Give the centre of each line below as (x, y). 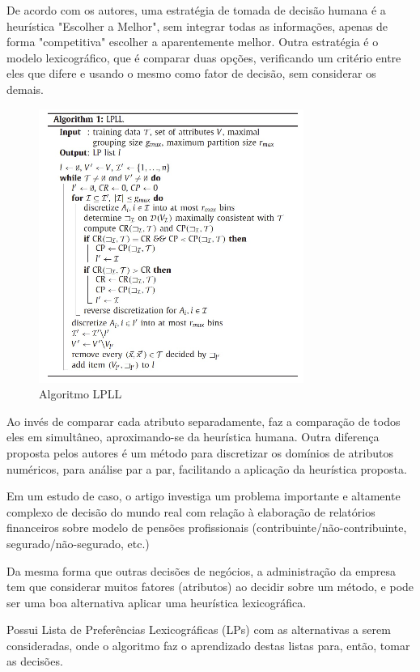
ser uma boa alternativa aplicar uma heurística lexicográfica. (157, 602)
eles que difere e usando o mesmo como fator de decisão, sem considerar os (191, 73)
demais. (25, 89)
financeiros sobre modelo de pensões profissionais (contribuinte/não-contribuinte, (207, 527)
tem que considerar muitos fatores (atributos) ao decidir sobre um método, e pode (210, 587)
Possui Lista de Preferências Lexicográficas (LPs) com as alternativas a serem (199, 629)
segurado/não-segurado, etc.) (78, 543)
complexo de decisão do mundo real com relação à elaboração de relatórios (191, 511)
